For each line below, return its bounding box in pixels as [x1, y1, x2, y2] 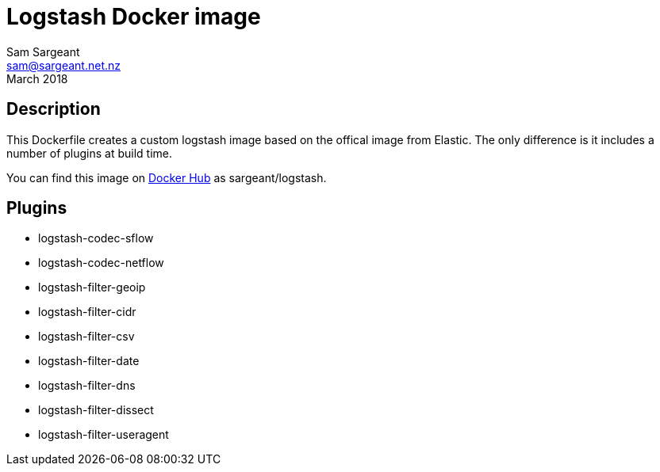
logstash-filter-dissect [38, 403, 154, 417]
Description [6, 99, 101, 120]
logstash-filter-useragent [38, 428, 169, 442]
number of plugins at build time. [6, 146, 173, 160]
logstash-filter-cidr [38, 305, 136, 319]
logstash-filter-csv [38, 329, 135, 344]
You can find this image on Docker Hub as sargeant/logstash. [6, 170, 327, 185]
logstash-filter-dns [38, 379, 136, 393]
